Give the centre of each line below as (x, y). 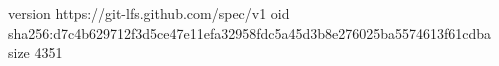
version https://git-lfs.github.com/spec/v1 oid (149, 13)
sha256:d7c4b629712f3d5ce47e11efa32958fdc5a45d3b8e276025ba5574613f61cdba (250, 32)
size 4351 (35, 52)
